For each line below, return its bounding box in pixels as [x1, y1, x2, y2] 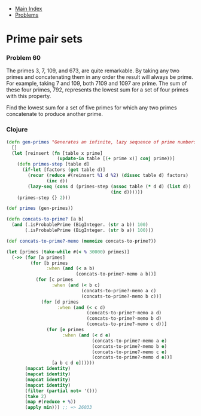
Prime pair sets [6, 32, 83, 46]
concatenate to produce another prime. [6, 111, 103, 118]
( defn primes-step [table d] [17, 161, 90, 167]
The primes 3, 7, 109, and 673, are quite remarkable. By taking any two [6, 67, 179, 74]
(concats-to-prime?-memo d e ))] [92, 354, 172, 360]
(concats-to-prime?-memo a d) [86, 310, 162, 316]
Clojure [6, 126, 28, 134]
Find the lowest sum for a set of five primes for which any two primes [6, 104, 178, 111]
